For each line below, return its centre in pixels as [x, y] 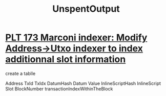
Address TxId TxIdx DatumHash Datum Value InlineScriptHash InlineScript [83, 83]
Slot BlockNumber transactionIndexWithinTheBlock [59, 89]
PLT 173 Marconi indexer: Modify [76, 38]
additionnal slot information [66, 59]
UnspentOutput [86, 9]
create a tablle [20, 73]
